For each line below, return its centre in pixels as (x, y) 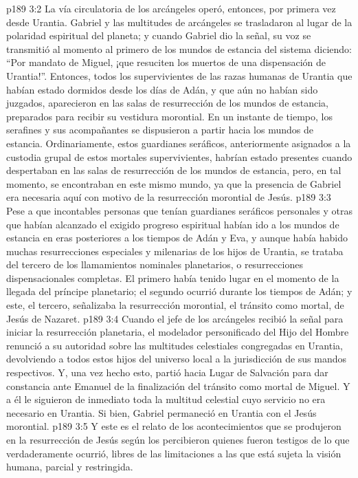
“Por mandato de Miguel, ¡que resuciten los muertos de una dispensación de (166, 62)
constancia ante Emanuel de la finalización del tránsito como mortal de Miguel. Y (178, 385)
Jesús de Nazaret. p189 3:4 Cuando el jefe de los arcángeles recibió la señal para (175, 318)
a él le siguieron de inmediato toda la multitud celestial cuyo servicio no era (166, 399)
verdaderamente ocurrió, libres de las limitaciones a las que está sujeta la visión (174, 453)
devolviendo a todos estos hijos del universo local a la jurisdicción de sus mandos (177, 359)
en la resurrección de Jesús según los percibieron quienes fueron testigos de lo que (178, 439)
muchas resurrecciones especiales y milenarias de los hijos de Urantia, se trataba (175, 251)
